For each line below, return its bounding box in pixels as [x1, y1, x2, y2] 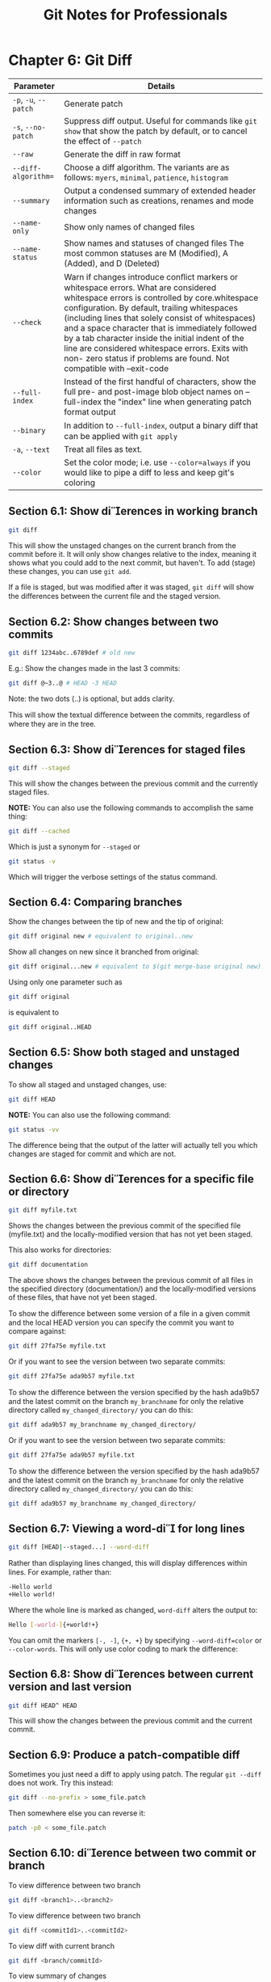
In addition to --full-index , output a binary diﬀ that [64, 420, 259, 431]
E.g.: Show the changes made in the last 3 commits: [8, 664, 181, 673]
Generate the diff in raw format [64, 148, 181, 159]
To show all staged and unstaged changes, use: [8, 1079, 167, 1089]
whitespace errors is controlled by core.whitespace [64, 292, 259, 303]
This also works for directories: [8, 1245, 111, 1255]
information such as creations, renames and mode [64, 195, 254, 206]
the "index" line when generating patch [103, 396, 252, 407]
